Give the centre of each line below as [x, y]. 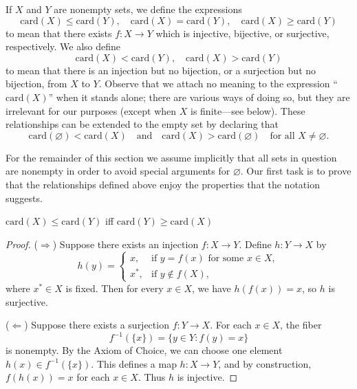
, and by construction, [265, 363]
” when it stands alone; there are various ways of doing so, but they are [199, 97]
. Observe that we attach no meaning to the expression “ [218, 84]
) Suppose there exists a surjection [97, 325]
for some [226, 258]
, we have [212, 288]
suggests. [24, 198]
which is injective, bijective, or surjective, [242, 33]
